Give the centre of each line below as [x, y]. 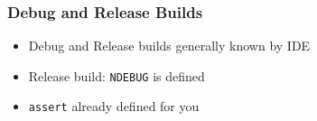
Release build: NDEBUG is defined [117, 75]
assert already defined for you [114, 106]
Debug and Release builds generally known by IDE [169, 46]
